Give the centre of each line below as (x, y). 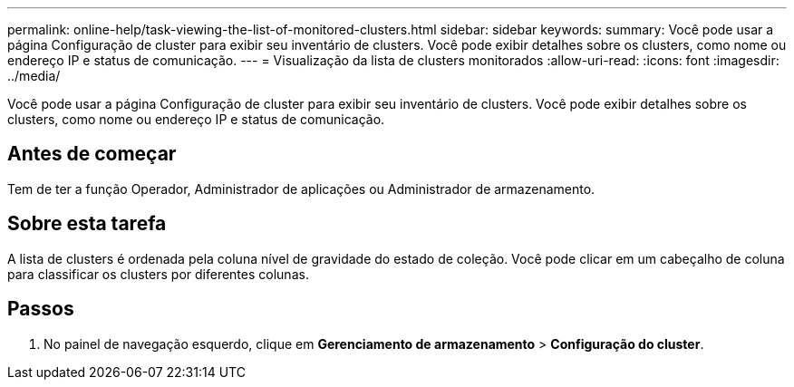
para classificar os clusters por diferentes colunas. (158, 274)
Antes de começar (92, 154)
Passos (41, 309)
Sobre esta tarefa (87, 224)
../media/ (34, 76)
